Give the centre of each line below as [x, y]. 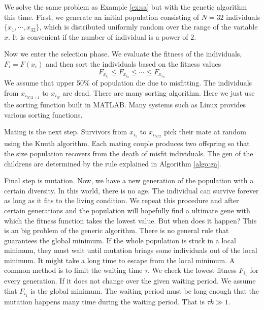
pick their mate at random [205, 132]
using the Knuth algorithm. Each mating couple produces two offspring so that [127, 143]
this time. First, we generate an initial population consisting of [102, 17]
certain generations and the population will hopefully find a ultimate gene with [127, 210]
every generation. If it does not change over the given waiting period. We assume [130, 281]
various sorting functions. [43, 114]
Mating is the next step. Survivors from [66, 132]
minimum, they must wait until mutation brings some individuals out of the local [131, 250]
